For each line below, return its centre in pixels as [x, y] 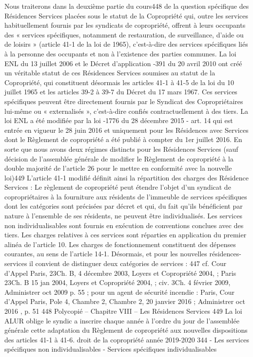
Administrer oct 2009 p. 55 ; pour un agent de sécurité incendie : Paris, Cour [119, 292]
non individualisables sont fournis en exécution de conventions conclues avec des [124, 225]
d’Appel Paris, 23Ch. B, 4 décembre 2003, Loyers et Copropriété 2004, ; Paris [120, 273]
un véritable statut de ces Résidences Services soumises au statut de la [110, 73]
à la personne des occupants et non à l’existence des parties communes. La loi [120, 53]
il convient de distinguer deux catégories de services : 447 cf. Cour [128, 263]
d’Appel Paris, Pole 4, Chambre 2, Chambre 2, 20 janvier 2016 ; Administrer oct [125, 301]
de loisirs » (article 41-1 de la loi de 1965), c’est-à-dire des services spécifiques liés [126, 44]
